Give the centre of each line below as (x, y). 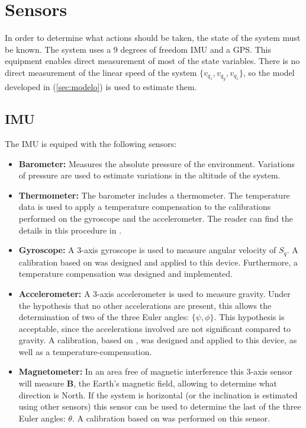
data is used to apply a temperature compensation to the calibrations (145, 207)
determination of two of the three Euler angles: (104, 317)
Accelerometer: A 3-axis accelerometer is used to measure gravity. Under (154, 293)
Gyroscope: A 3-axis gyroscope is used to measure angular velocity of (147, 250)
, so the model (269, 72)
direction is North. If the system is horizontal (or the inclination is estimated (158, 395)
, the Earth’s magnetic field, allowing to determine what (175, 383)
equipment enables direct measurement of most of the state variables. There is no (152, 61)
